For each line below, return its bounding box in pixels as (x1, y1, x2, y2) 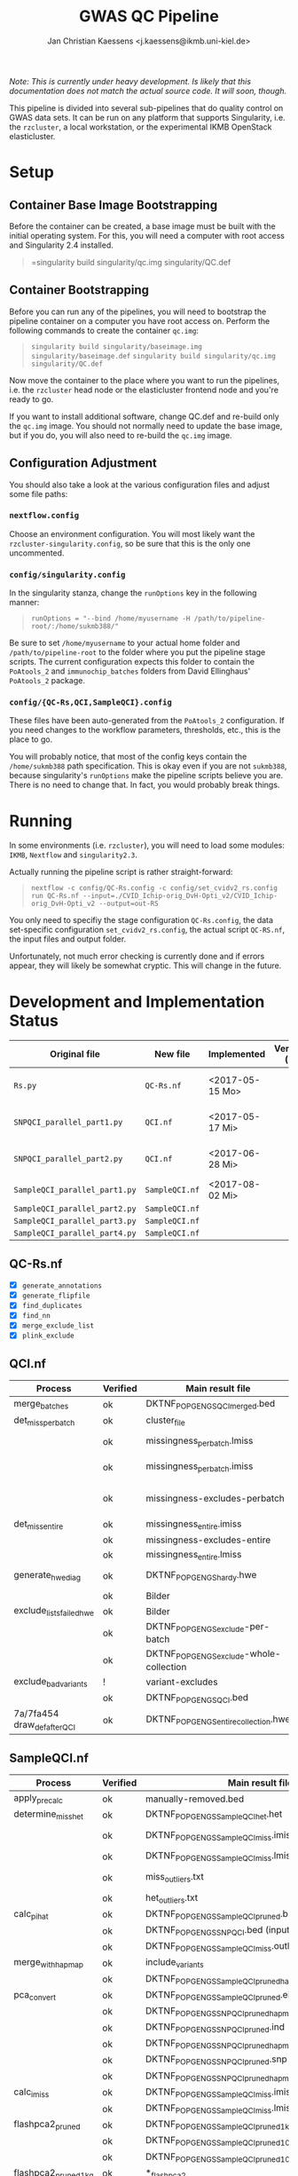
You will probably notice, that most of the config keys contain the (9, 752, 247, 762)
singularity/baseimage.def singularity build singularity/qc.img (30, 351, 277, 360)
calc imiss (13, 2085, 50, 2100)
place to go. (9, 734, 53, 745)
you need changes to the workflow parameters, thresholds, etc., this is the (9, 725, 281, 736)
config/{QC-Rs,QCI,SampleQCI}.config (9, 698, 173, 707)
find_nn (21, 1312, 51, 1321)
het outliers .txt (145, 1891, 199, 1905)
